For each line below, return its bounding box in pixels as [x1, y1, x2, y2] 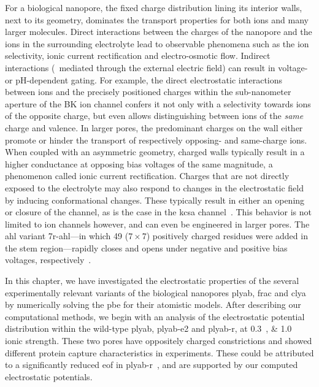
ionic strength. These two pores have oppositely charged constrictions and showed [5, 334, 312, 347]
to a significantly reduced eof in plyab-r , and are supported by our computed [5, 358, 298, 371]
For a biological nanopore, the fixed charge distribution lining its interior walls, [5, 1, 302, 13]
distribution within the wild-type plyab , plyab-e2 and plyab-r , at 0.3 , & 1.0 [5, 322, 292, 335]
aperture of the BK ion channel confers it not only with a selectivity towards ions [5, 97, 311, 110]
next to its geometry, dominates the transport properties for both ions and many [5, 13, 309, 26]
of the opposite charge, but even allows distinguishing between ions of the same [5, 109, 304, 122]
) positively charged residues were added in [146, 229, 308, 242]
